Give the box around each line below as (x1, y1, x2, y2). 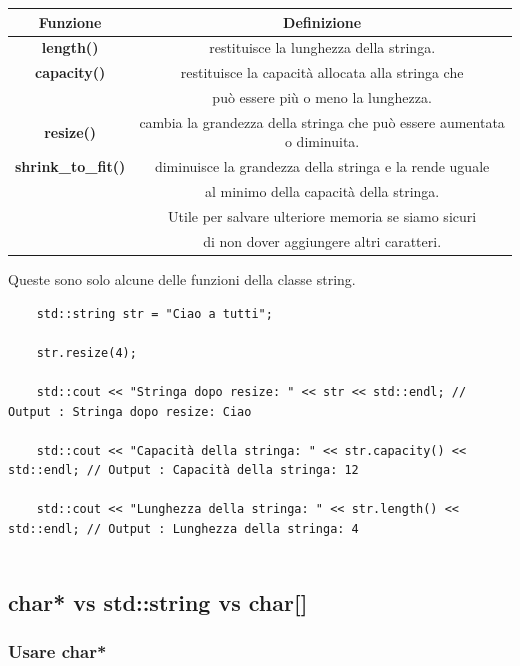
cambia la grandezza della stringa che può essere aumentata (139, 111, 505, 132)
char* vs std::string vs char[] (8, 586, 308, 617)
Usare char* (8, 638, 107, 663)
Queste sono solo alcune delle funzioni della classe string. (8, 268, 356, 289)
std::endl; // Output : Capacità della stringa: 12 (8, 463, 359, 478)
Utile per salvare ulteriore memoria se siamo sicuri (168, 206, 477, 226)
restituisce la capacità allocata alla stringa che (180, 62, 464, 83)
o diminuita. (284, 131, 360, 152)
